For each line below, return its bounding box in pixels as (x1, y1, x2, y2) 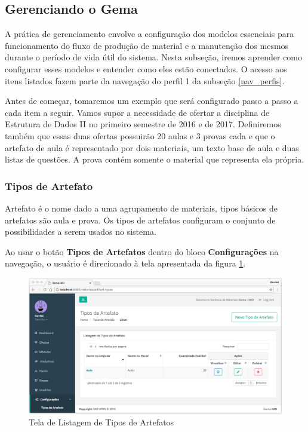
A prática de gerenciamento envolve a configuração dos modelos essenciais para (5, 27, 294, 40)
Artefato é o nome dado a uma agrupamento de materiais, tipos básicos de (5, 201, 278, 214)
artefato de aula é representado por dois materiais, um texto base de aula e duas (5, 141, 299, 154)
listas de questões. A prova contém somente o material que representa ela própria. (5, 153, 304, 166)
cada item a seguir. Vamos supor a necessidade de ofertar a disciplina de (5, 106, 270, 118)
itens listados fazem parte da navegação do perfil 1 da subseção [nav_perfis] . (5, 74, 285, 87)
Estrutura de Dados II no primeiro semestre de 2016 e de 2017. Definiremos (5, 118, 281, 130)
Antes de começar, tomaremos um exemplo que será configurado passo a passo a (5, 94, 298, 107)
